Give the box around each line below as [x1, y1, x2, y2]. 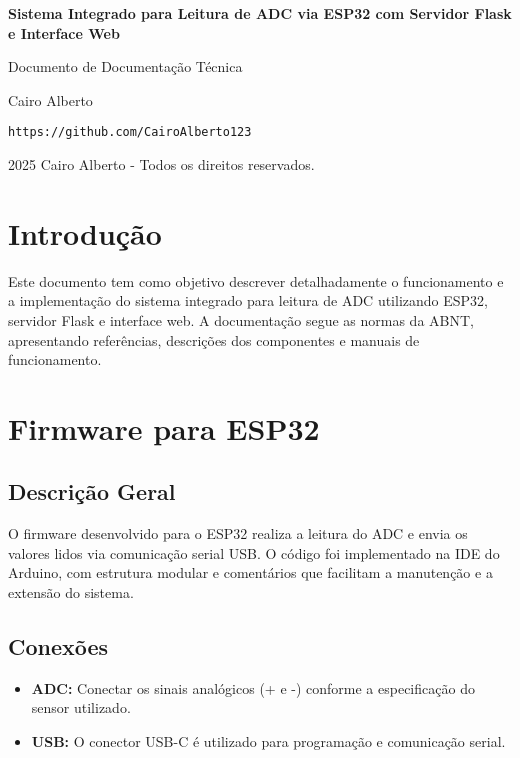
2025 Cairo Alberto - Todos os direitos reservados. [8, 154, 315, 175]
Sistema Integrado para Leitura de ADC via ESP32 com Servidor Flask [8, 3, 512, 23]
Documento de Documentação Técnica [8, 56, 243, 77]
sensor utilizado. [31, 697, 131, 718]
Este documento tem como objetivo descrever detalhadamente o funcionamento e [8, 270, 504, 291]
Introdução [8, 212, 162, 253]
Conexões [8, 631, 109, 662]
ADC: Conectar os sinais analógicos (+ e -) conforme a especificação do [31, 677, 475, 698]
